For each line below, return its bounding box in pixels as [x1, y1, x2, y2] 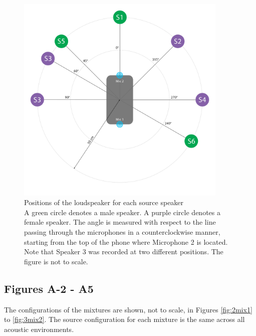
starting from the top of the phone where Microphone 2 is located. [24, 236, 228, 247]
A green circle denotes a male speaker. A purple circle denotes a [24, 207, 220, 217]
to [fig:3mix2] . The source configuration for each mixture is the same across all [4, 314, 245, 324]
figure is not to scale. [24, 256, 88, 266]
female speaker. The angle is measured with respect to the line [24, 217, 216, 227]
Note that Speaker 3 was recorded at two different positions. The [24, 246, 223, 257]
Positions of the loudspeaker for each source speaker [24, 197, 184, 208]
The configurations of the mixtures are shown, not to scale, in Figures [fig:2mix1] [4, 304, 252, 314]
